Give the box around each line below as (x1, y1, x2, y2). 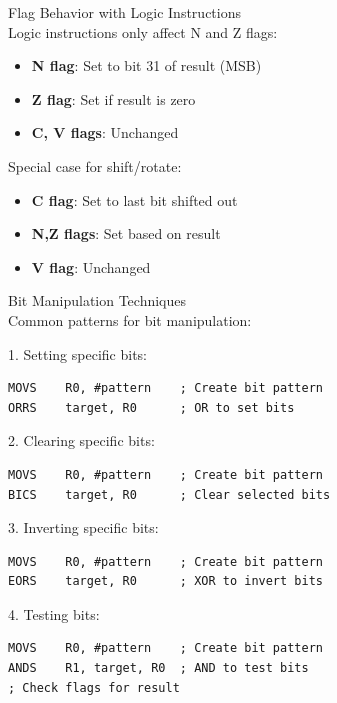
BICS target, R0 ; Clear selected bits (8, 487, 331, 502)
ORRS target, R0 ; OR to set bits (8, 400, 295, 415)
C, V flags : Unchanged (31, 122, 179, 143)
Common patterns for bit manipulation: (8, 309, 252, 330)
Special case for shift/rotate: (8, 155, 182, 176)
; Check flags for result (8, 680, 180, 695)
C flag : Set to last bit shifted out (31, 189, 238, 210)
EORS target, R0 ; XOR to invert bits (8, 574, 323, 589)
